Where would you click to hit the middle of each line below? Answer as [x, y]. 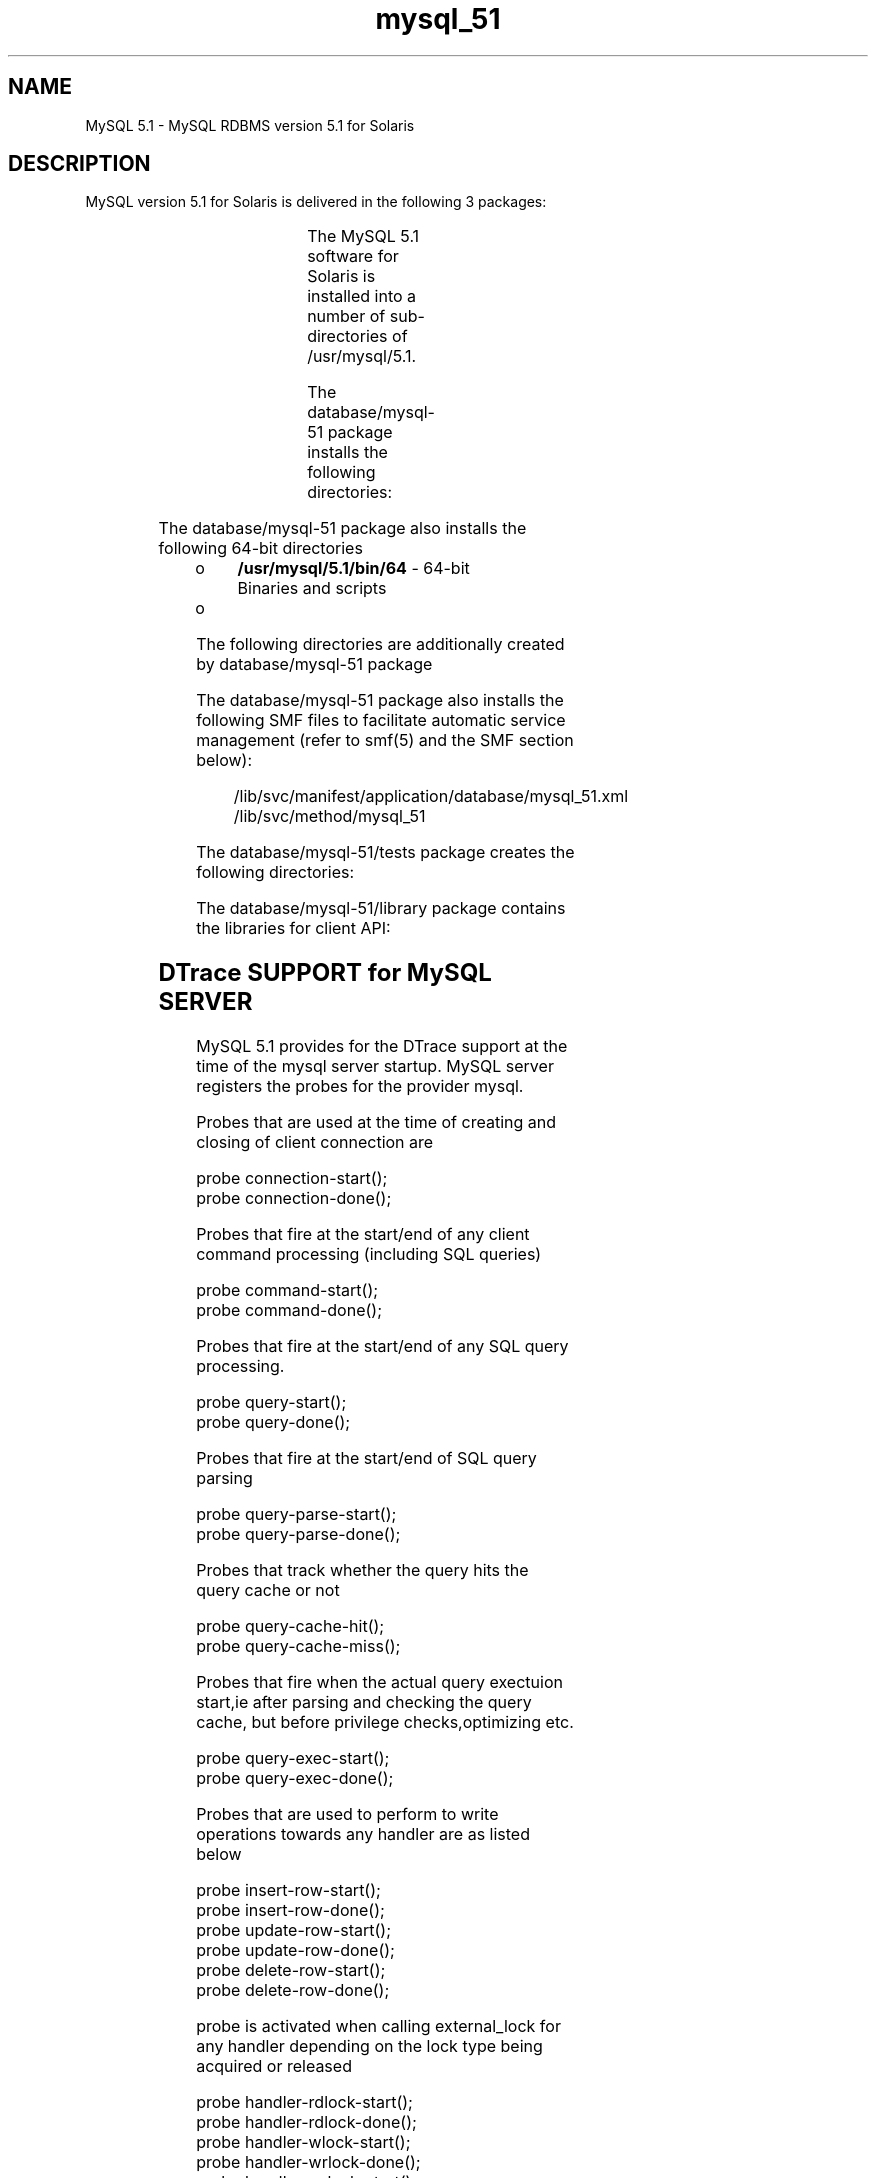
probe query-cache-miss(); [298, 1646]
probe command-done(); [289, 1310]
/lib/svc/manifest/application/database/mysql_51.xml [431, 796]
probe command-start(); [287, 1290]
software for [353, 256]
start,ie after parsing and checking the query [364, 1702]
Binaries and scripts [312, 588]
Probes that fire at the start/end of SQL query [366, 1458]
